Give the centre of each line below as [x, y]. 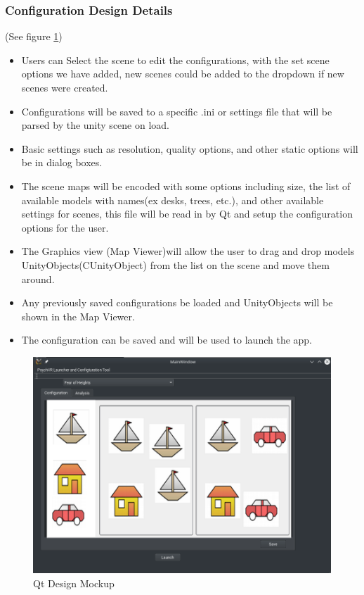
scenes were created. [65, 87]
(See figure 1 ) [34, 36]
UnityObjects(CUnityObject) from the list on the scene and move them [175, 264]
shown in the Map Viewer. [78, 316]
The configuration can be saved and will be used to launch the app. [167, 340]
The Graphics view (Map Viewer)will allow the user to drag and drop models [188, 251]
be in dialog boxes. [62, 162]
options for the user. [65, 227]
